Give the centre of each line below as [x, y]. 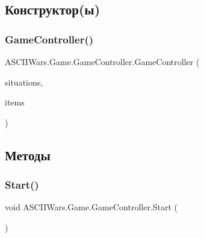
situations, [24, 82]
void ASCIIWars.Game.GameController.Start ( [91, 207]
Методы [28, 155]
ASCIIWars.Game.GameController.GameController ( [102, 61]
